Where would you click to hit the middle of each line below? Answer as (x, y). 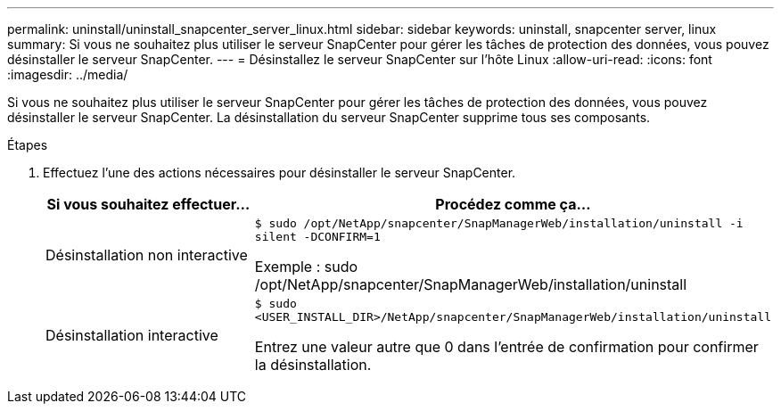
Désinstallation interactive (132, 335)
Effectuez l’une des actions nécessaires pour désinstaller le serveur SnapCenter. (280, 173)
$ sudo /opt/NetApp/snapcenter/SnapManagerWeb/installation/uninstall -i (499, 223)
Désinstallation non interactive (147, 255)
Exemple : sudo (306, 267)
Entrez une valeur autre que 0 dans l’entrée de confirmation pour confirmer (506, 347)
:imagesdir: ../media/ (68, 74)
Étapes (28, 145)
